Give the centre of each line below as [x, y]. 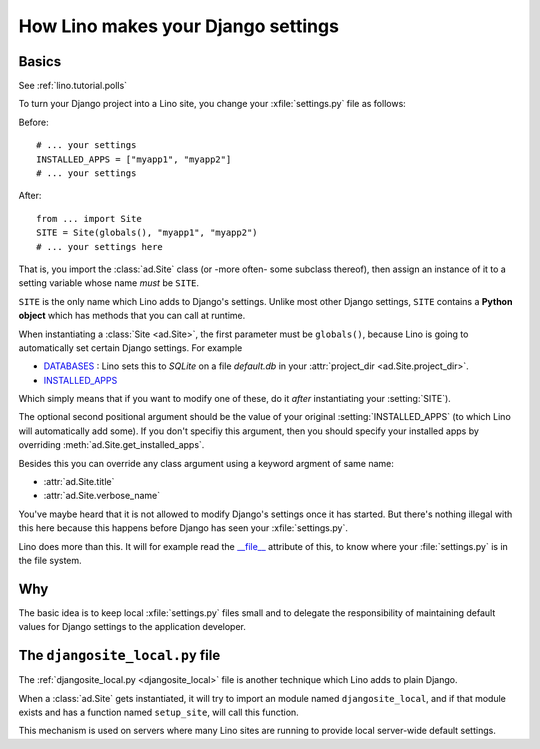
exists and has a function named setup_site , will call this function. [158, 712]
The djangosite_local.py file [119, 655]
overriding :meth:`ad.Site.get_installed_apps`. [111, 445]
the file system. [50, 560]
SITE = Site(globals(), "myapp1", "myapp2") [147, 233]
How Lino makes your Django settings [179, 26]
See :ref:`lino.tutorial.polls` [73, 86]
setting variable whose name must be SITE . [109, 283]
